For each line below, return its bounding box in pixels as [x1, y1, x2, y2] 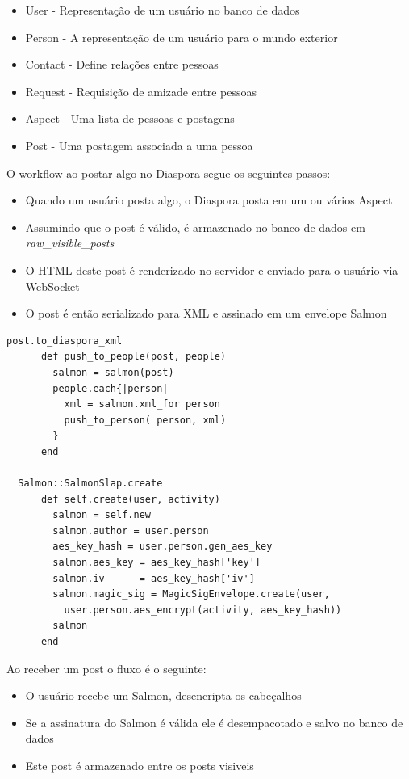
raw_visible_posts [25, 234, 115, 251]
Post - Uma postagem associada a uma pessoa [25, 137, 253, 154]
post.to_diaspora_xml [6, 335, 123, 347]
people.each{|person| [52, 382, 169, 394]
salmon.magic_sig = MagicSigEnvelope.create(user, [52, 588, 330, 600]
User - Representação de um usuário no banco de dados [25, 2, 300, 18]
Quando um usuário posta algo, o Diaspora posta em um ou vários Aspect [25, 192, 393, 208]
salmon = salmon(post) [52, 366, 174, 378]
